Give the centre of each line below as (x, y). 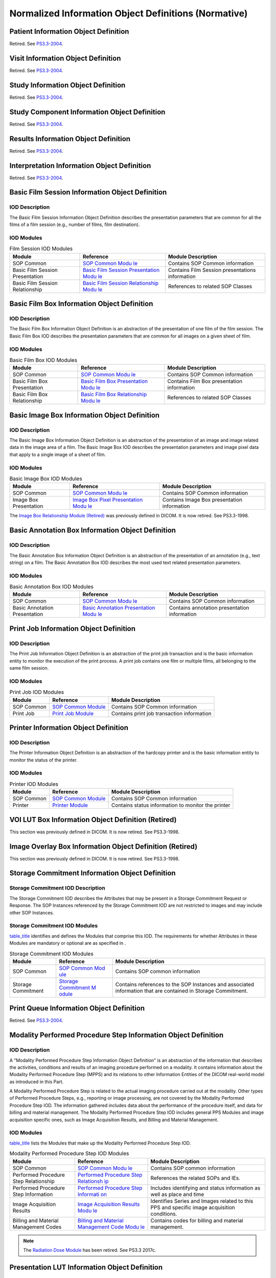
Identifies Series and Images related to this (202, 1201)
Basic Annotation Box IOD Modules (52, 587)
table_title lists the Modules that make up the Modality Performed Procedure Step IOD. (100, 1143)
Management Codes (37, 1227)
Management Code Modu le (111, 1227)
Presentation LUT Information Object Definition (86, 1267)
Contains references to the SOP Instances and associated (185, 984)
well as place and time (177, 1194)
